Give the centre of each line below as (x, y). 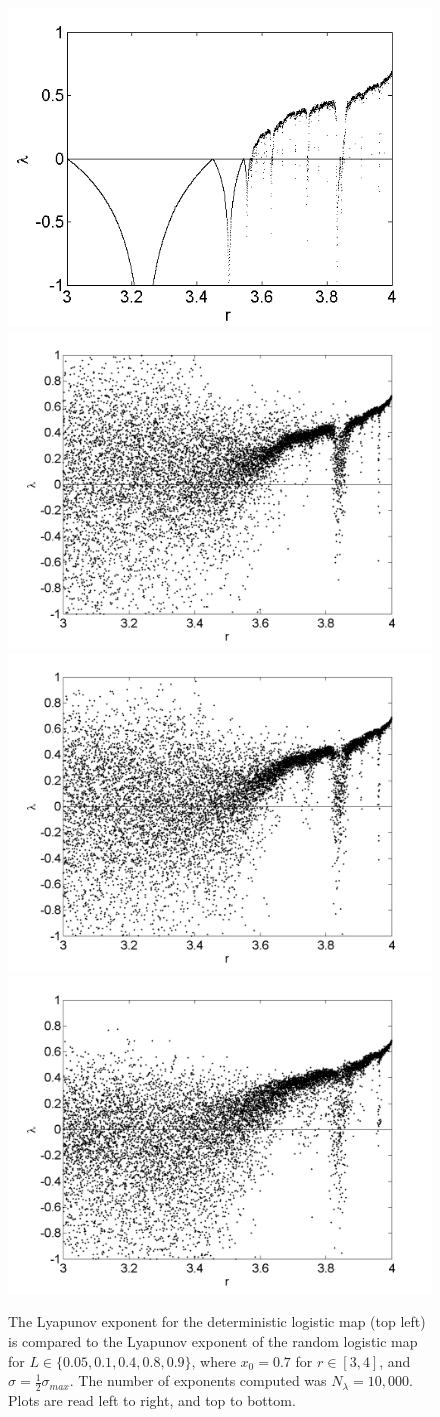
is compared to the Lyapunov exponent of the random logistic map (213, 1340)
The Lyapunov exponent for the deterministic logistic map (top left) (217, 1321)
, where (213, 1360)
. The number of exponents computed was (198, 1380)
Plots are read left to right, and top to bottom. (152, 1399)
